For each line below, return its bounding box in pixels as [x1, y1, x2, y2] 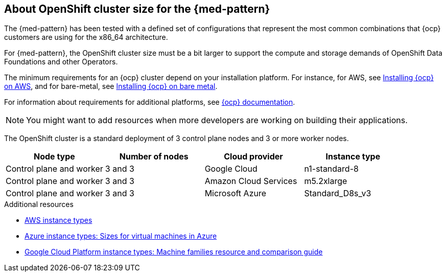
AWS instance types [25, 216, 92, 225]
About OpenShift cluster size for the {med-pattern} [4, 3, 270, 15]
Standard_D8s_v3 [304, 188, 371, 199]
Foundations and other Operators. [4, 57, 118, 66]
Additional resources [4, 200, 74, 209]
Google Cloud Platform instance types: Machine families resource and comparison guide [25, 247, 323, 257]
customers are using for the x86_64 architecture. [4, 33, 168, 42]
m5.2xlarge [304, 176, 347, 187]
